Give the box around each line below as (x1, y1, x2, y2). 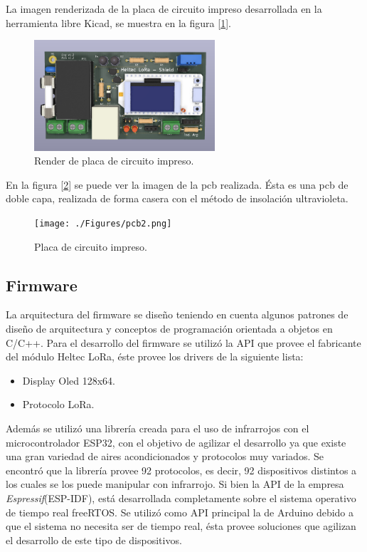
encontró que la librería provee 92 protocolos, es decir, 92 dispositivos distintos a (6, 462, 357, 477)
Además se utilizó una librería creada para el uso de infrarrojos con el (6, 421, 309, 436)
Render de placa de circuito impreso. (34, 153, 194, 168)
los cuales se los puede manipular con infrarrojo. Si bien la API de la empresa (6, 477, 344, 491)
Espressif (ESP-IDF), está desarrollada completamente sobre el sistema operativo (6, 491, 356, 506)
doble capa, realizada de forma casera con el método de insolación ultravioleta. (6, 191, 349, 206)
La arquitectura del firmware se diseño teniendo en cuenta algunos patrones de (6, 307, 349, 322)
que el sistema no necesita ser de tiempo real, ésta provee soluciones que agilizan (6, 519, 356, 533)
